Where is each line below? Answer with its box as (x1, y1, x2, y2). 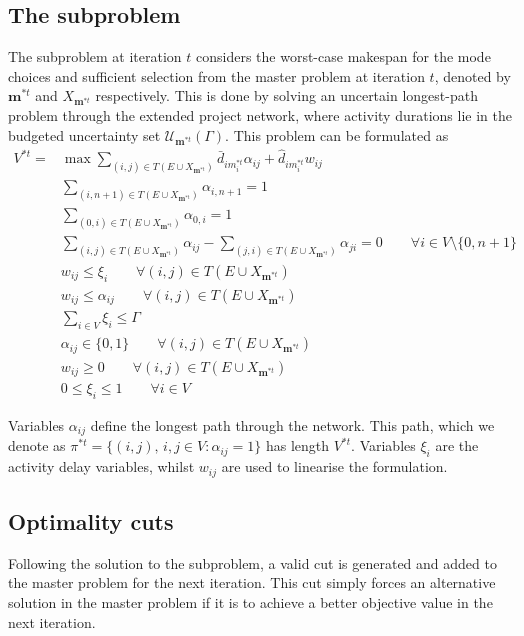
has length (265, 435, 330, 456)
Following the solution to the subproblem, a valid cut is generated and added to (8, 552, 497, 573)
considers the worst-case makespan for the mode (196, 46, 491, 67)
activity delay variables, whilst (8, 456, 195, 477)
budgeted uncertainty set (8, 124, 161, 145)
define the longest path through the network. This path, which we (90, 414, 495, 435)
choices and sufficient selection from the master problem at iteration (8, 65, 425, 86)
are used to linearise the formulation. (221, 456, 448, 477)
